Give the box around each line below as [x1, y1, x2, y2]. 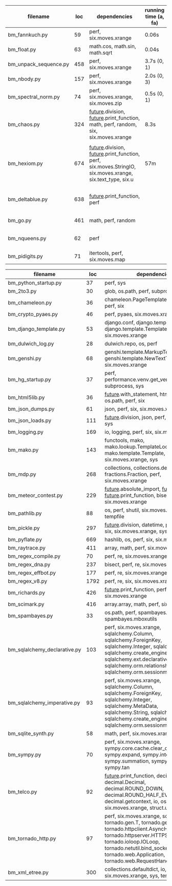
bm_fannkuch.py [8, 31, 48, 38]
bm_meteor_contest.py [8, 492, 63, 499]
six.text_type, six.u [89, 176, 134, 183]
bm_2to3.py [8, 288, 37, 294]
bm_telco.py [8, 788, 37, 795]
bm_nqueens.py [8, 235, 47, 242]
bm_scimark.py [8, 601, 45, 607]
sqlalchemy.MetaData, [104, 703, 159, 709]
